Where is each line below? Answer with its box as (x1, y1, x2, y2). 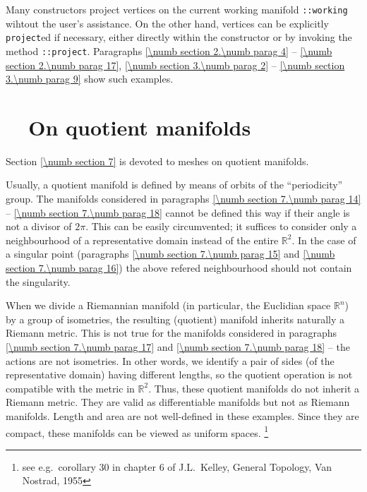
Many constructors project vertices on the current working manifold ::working (6, 2, 348, 16)
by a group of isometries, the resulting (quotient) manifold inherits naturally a (6, 311, 345, 326)
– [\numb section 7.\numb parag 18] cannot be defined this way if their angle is (6, 205, 350, 220)
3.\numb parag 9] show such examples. (6, 71, 174, 86)
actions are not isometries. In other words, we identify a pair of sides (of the (6, 353, 335, 368)
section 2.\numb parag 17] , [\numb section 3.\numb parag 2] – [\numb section (6, 57, 345, 72)
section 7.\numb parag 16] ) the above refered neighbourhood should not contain (6, 260, 352, 275)
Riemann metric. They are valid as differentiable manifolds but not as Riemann (6, 395, 350, 409)
